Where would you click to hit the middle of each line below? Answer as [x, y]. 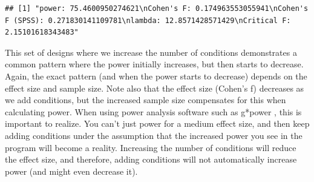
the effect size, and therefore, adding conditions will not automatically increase [151, 159]
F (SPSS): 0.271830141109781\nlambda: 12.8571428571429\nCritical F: [148, 20]
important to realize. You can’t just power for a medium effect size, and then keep [157, 123]
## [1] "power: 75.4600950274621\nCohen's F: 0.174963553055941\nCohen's [157, 8]
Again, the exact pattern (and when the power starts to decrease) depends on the [156, 76]
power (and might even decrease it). [71, 171]
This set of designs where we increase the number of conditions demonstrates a [151, 52]
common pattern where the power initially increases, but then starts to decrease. [154, 64]
